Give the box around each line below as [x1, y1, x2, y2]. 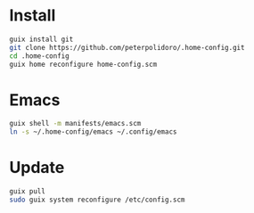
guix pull [9, 187, 46, 196]
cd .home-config [9, 51, 70, 61]
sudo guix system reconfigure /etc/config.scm [9, 195, 185, 204]
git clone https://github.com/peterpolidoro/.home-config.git [9, 43, 245, 52]
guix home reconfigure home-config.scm [9, 60, 158, 69]
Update [9, 158, 65, 178]
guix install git [9, 35, 74, 44]
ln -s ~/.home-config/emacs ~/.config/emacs [9, 127, 177, 136]
